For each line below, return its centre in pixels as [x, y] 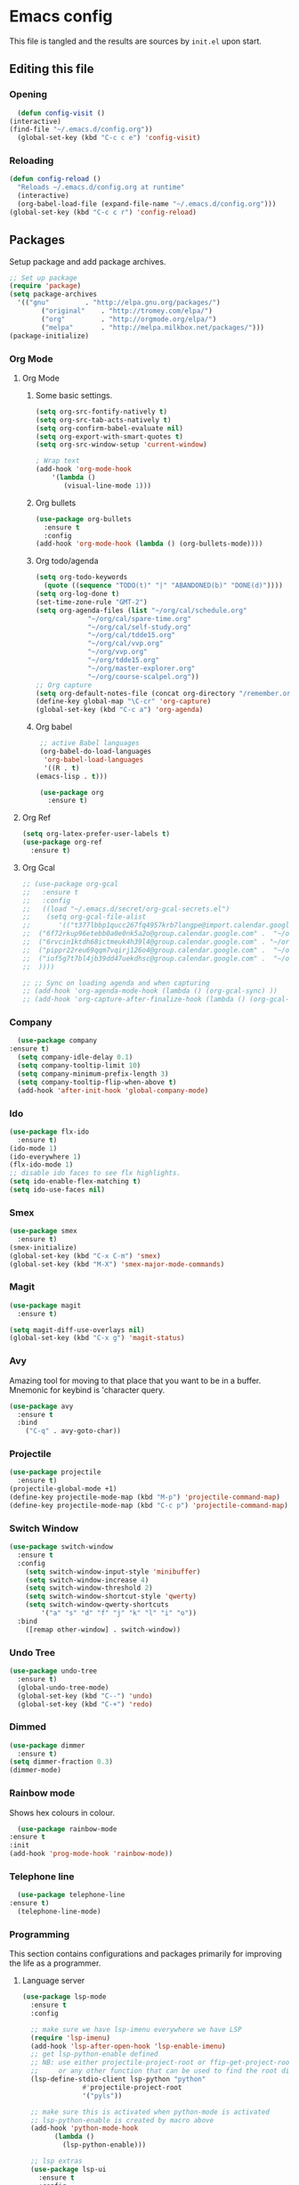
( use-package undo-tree [53, 1671]
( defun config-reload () [55, 179]
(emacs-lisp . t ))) [72, 776]
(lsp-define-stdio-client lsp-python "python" [118, 2079]
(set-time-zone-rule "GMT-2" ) [92, 602]
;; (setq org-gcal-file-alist [84, 917]
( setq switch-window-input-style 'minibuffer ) [113, 1571]
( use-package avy [41, 1406]
